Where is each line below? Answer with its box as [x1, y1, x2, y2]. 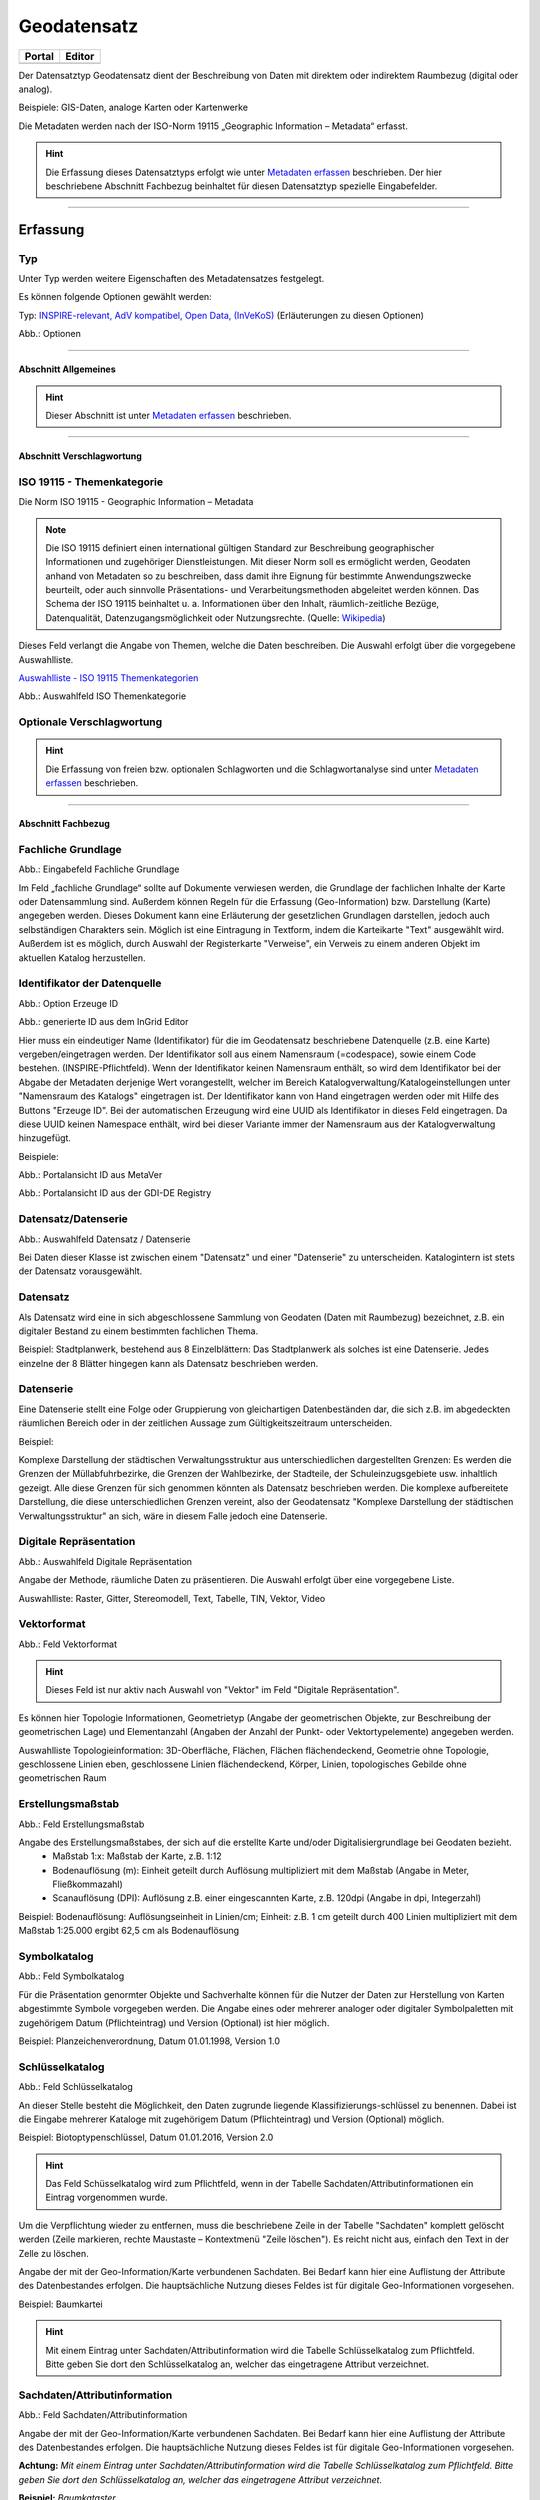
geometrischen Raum [18, 1772, 107, 1784]
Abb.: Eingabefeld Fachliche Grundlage [18, 863, 180, 875]
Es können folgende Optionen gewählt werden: [18, 291, 212, 303]
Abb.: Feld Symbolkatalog [18, 1970, 125, 1982]
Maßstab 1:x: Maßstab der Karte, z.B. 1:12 [52, 1850, 222, 1862]
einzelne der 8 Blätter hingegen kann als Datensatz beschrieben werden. [18, 1357, 319, 1369]
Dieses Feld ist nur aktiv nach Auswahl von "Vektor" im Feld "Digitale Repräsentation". [45, 1684, 400, 1696]
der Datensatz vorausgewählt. [18, 1265, 143, 1277]
